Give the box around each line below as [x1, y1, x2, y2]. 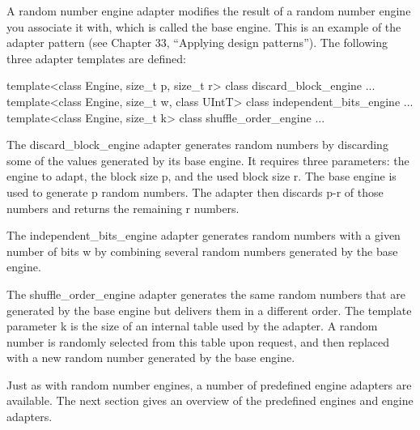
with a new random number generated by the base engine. [6, 349, 295, 366]
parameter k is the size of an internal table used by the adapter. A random [6, 317, 378, 334]
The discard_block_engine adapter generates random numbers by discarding [6, 136, 388, 153]
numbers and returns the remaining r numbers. [6, 199, 240, 216]
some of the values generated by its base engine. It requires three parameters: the [6, 151, 409, 168]
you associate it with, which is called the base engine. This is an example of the [6, 18, 401, 35]
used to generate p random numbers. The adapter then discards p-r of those [6, 183, 384, 200]
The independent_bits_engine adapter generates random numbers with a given [6, 227, 401, 244]
